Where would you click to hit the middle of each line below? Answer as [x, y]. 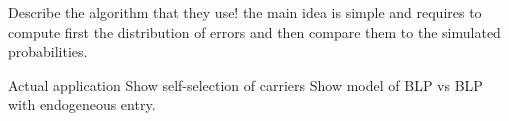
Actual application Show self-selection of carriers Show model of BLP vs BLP [245, 84]
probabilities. [48, 51]
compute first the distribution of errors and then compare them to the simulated [254, 31]
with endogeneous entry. [82, 104]
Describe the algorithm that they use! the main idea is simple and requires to [245, 12]
